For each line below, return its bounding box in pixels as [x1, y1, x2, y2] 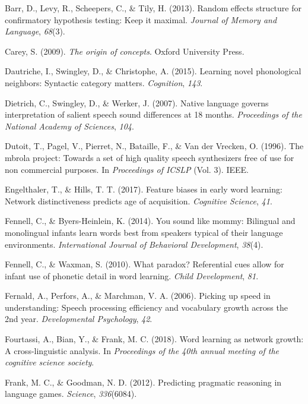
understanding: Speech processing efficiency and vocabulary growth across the [5, 301, 288, 313]
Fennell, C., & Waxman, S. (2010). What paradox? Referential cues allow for [5, 258, 284, 270]
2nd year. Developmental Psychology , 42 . [5, 313, 153, 325]
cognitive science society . [5, 356, 94, 368]
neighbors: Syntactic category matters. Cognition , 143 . [5, 76, 203, 89]
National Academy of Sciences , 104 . [5, 119, 134, 132]
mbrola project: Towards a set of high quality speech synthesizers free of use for [5, 151, 294, 163]
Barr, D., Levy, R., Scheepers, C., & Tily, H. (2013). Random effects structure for [5, 2, 301, 14]
